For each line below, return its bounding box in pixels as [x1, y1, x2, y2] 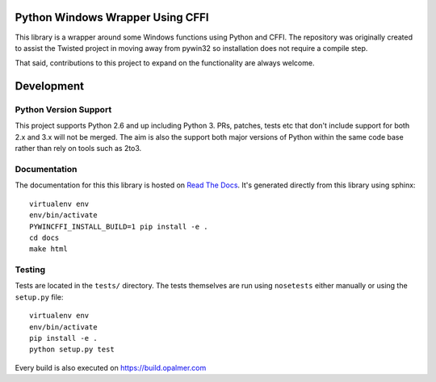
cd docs [29, 233, 60, 242]
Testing [15, 264, 46, 275]
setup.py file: [15, 292, 64, 302]
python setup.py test [29, 345, 115, 355]
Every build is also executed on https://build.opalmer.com [15, 363, 207, 372]
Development [15, 79, 85, 93]
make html [29, 245, 68, 254]
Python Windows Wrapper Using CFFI [15, 10, 209, 24]
